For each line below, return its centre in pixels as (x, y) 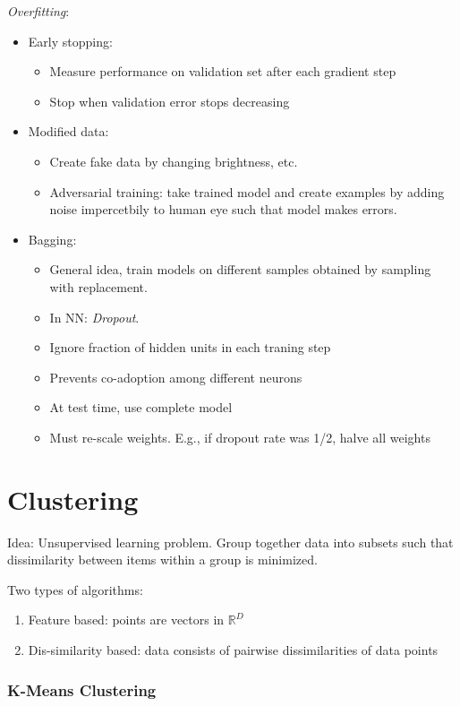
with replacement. (98, 286)
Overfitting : (38, 11)
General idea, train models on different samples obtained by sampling (240, 269)
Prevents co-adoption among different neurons (176, 377)
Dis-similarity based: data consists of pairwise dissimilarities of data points (233, 650)
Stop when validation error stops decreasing (170, 101)
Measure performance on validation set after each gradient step (223, 71)
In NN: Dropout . (94, 317)
